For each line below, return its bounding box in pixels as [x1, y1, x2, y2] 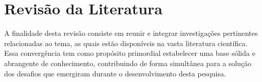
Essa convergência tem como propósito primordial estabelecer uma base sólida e [4, 48, 255, 58]
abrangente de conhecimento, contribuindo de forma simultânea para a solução [4, 57, 252, 68]
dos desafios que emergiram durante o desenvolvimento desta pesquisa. [4, 68, 226, 78]
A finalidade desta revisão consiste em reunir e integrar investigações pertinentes [4, 28, 258, 38]
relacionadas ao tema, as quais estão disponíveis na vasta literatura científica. [4, 37, 248, 48]
